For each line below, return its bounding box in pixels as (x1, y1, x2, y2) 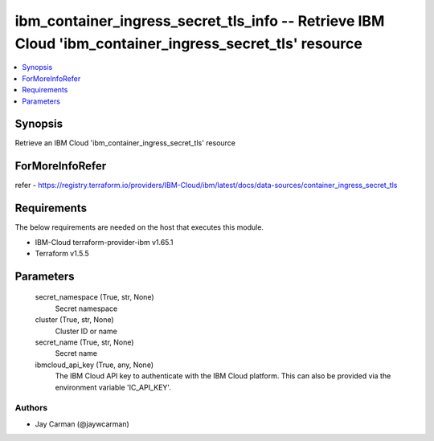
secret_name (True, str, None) (35, 337, 134, 347)
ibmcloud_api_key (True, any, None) (35, 360, 154, 370)
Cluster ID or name (55, 326, 118, 336)
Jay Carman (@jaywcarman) (35, 419, 130, 429)
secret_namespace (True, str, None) (35, 292, 154, 302)
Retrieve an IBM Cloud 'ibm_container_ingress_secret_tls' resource (14, 138, 236, 148)
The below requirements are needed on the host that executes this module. (14, 223, 264, 232)
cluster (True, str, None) (35, 315, 114, 325)
